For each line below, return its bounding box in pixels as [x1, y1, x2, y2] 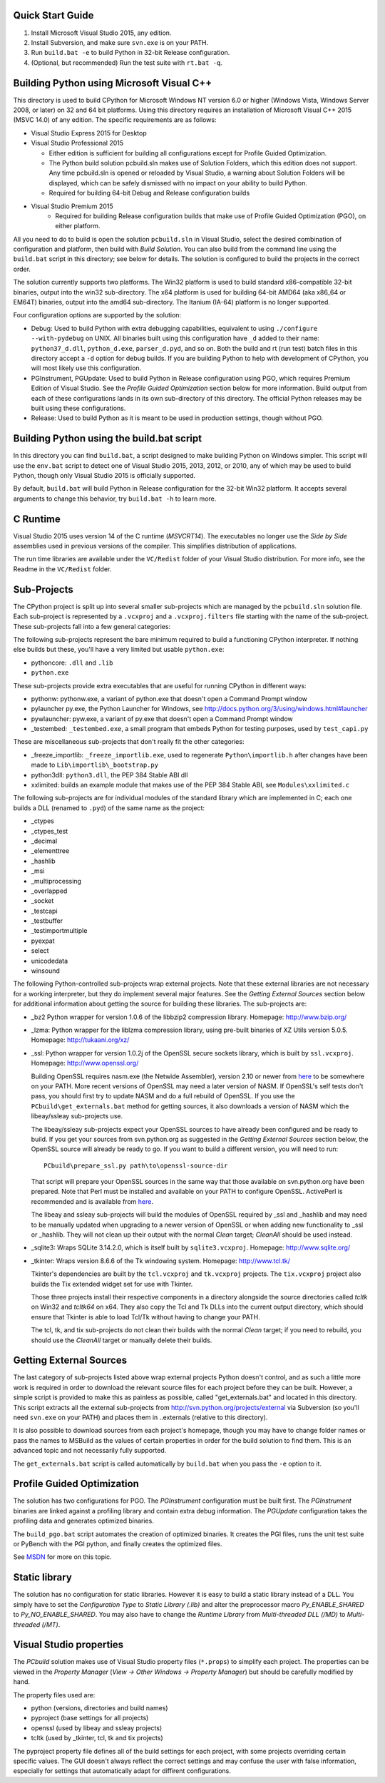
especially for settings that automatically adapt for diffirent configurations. [13, 1767, 232, 1775]
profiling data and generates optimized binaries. [13, 1516, 155, 1526]
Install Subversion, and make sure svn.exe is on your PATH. [31, 38, 209, 46]
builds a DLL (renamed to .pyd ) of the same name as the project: [13, 803, 205, 812]
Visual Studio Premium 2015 [31, 202, 113, 210]
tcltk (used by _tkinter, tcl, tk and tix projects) [31, 1734, 163, 1742]
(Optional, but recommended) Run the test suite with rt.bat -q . [31, 58, 222, 67]
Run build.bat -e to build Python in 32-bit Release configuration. [31, 48, 230, 57]
